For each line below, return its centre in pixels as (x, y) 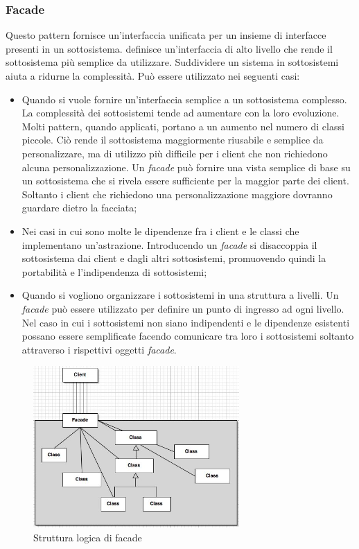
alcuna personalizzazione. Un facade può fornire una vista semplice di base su (186, 167)
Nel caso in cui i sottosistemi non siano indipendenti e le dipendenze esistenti (186, 322)
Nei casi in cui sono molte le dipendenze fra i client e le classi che (160, 230)
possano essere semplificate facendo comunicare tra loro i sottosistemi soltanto (188, 336)
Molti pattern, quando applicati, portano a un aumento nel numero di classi (183, 126)
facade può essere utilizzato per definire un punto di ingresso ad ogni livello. (183, 308)
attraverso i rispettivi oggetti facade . (99, 349)
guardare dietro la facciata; (79, 208)
